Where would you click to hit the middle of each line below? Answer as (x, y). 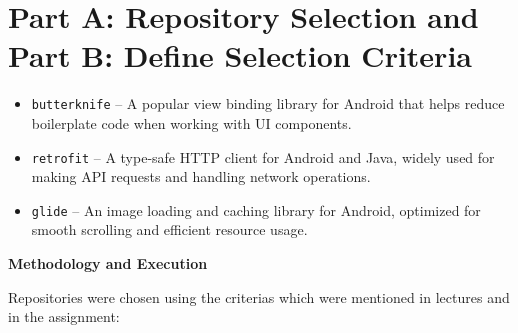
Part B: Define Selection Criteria (240, 55)
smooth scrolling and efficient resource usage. (169, 229)
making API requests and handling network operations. (201, 176)
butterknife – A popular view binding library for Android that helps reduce (268, 103)
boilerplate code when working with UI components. (191, 122)
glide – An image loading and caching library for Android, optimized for (256, 209)
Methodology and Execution (108, 263)
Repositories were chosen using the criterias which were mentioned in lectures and (259, 296)
